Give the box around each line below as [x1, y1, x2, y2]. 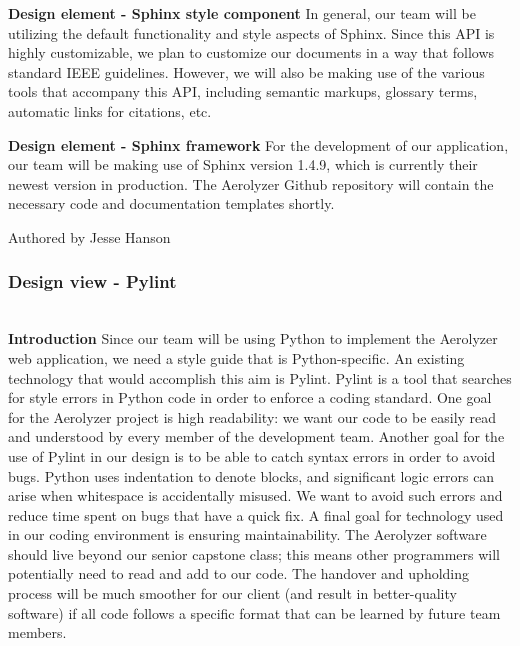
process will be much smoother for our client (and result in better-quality [8, 583, 457, 604]
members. [8, 622, 67, 643]
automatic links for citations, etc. [8, 100, 212, 121]
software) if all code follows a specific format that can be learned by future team [8, 602, 501, 623]
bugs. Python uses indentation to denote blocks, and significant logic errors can [8, 465, 495, 486]
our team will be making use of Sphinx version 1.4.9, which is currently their [8, 154, 478, 175]
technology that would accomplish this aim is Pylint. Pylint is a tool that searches [8, 367, 512, 388]
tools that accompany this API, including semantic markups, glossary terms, [8, 81, 478, 102]
